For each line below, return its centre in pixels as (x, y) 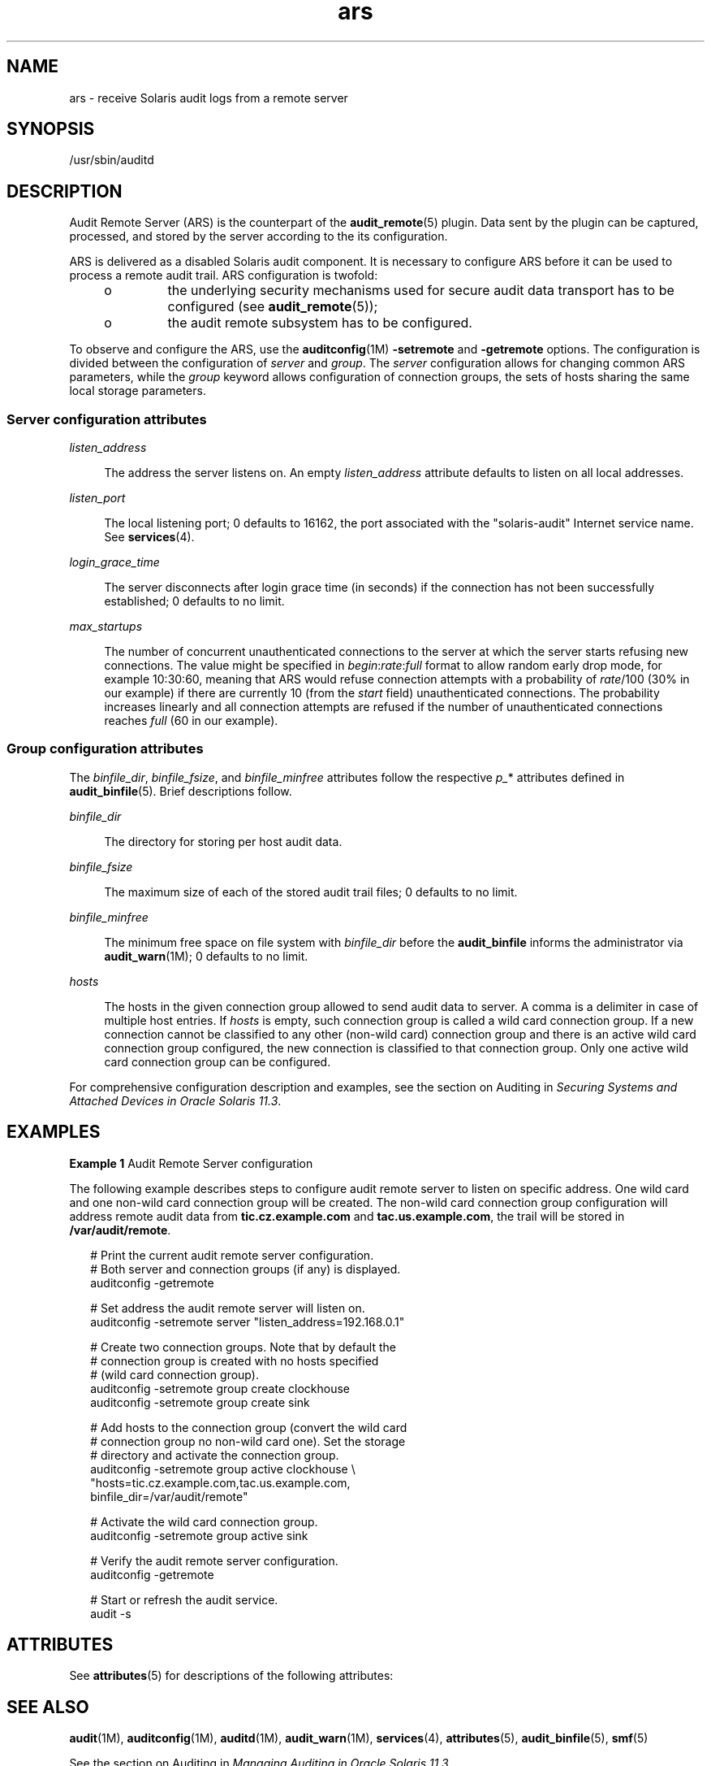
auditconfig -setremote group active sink (199, 1535)
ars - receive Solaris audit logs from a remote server (209, 98)
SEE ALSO (48, 1707)
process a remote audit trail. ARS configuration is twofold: (224, 276)
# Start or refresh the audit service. (184, 1599)
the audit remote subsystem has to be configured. (320, 323)
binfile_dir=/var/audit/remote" (169, 1496)
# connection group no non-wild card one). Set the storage (248, 1441)
